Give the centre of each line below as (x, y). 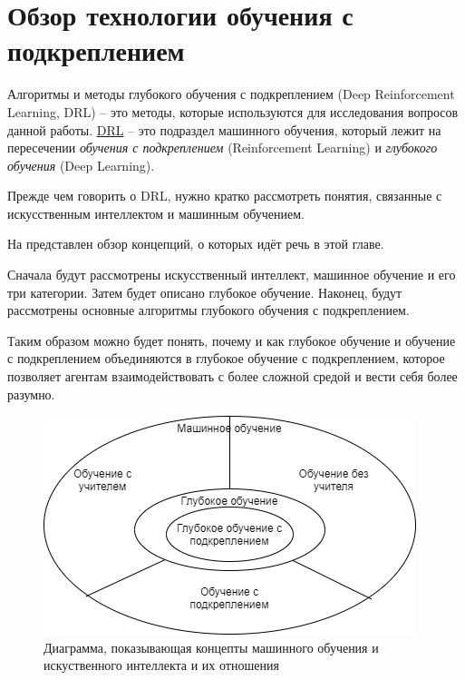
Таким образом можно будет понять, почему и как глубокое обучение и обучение (232, 340)
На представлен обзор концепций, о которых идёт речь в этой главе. (196, 244)
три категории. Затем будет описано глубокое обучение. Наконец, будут (205, 292)
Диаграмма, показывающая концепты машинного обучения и (211, 647)
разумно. (31, 394)
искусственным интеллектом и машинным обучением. (156, 213)
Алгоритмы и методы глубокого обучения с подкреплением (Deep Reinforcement (231, 94)
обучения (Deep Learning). (81, 165)
